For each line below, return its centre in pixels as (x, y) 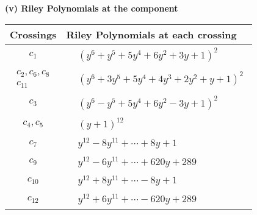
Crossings (33, 34)
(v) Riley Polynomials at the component (92, 8)
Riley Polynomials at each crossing (151, 34)
